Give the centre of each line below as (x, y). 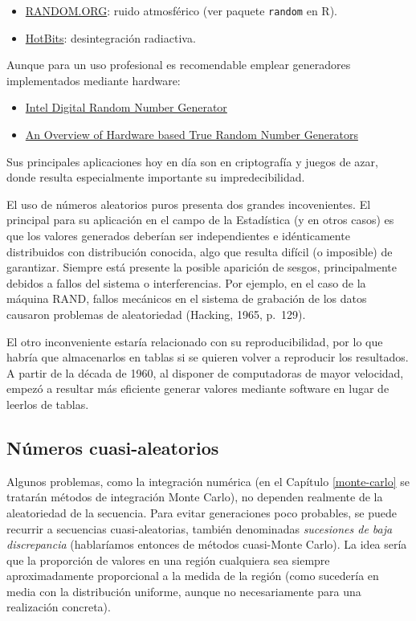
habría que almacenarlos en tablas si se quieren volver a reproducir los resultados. (208, 357)
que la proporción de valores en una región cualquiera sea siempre (168, 560)
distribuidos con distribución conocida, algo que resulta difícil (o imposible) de (200, 251)
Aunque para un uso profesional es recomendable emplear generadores (179, 65)
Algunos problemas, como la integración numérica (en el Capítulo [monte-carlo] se (208, 481)
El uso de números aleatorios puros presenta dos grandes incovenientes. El (189, 204)
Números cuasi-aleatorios (113, 447)
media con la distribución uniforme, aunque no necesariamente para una (184, 591)
